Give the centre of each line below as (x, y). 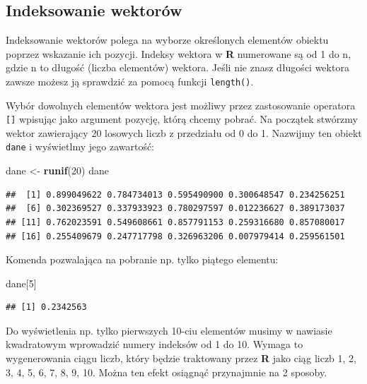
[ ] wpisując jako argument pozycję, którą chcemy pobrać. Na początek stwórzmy (182, 119)
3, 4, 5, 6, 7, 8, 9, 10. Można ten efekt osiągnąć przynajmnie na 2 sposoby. (167, 372)
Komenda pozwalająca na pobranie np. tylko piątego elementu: (142, 259)
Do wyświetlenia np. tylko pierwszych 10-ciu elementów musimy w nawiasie (169, 330)
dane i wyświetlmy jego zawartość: (80, 146)
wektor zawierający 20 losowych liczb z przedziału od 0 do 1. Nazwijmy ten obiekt (184, 132)
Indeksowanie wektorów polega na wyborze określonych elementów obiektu (167, 40)
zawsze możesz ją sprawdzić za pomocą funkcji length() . (130, 81)
